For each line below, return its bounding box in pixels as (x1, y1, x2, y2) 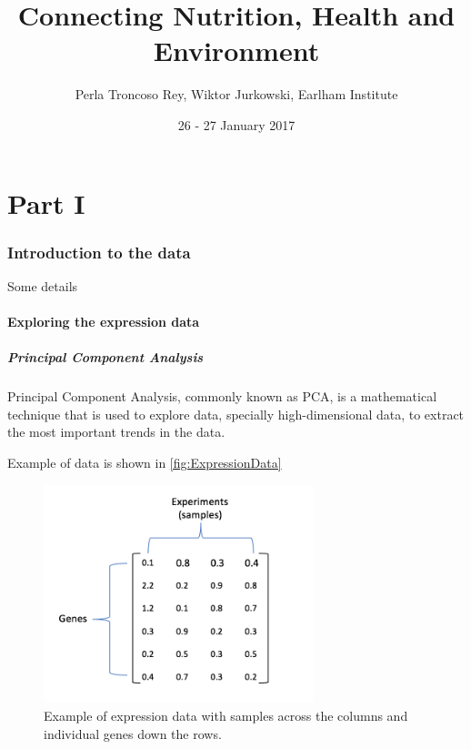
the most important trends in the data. (7, 422, 225, 441)
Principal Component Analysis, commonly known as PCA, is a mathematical (7, 387, 437, 406)
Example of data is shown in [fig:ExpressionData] (7, 453, 282, 472)
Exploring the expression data (7, 312, 200, 331)
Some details (7, 276, 78, 295)
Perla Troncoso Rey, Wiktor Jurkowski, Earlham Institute (75, 85, 398, 104)
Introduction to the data (7, 240, 191, 263)
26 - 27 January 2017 (177, 115, 296, 134)
